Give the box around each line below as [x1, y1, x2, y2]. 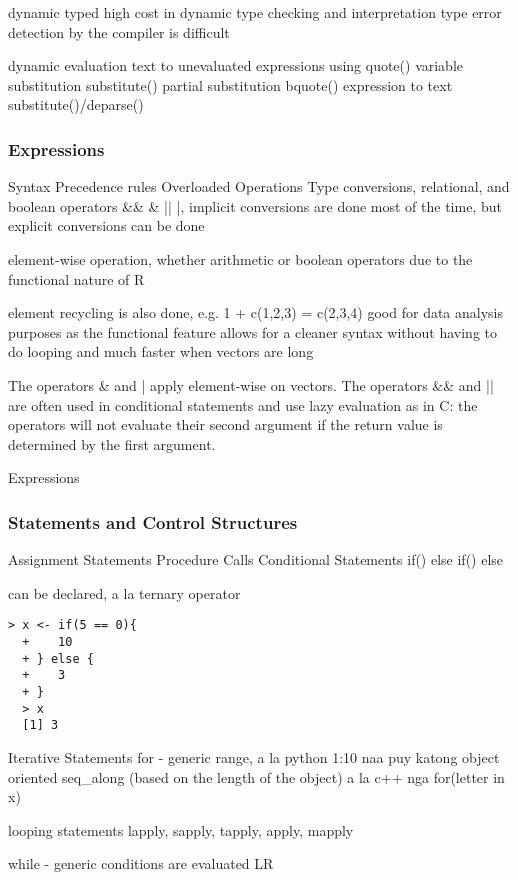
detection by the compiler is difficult [8, 21, 230, 42]
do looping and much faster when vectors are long [8, 341, 314, 362]
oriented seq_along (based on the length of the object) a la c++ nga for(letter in [8, 766, 505, 787]
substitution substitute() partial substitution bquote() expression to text [8, 74, 453, 95]
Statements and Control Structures [8, 509, 298, 534]
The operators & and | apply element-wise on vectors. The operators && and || [8, 374, 494, 395]
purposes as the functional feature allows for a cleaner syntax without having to [8, 321, 498, 342]
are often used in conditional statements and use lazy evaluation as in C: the [8, 394, 478, 415]
